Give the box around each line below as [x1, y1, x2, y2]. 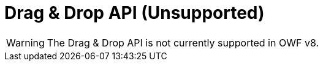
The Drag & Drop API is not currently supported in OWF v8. [47, 36, 319, 49]
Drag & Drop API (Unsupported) [4, 2, 265, 23]
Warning [6, 36, 45, 49]
